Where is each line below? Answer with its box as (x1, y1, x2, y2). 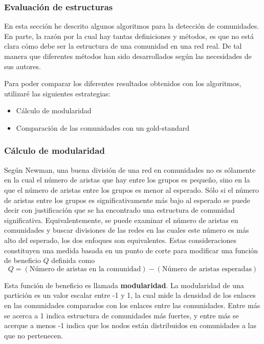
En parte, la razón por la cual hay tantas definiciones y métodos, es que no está (4, 30, 254, 41)
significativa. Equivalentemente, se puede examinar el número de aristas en (4, 214, 238, 225)
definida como (51, 255, 95, 266)
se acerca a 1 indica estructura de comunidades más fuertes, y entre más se (4, 310, 239, 320)
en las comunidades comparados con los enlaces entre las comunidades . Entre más (4, 299, 260, 310)
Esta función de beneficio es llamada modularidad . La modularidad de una (4, 279, 244, 290)
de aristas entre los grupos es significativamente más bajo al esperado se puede (4, 194, 251, 205)
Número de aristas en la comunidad (29, 265, 141, 273)
